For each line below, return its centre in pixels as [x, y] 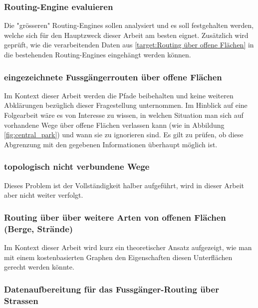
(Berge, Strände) [39, 228]
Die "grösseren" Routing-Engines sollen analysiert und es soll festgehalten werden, [129, 25]
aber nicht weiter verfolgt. [44, 195]
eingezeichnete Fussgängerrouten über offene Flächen [113, 77]
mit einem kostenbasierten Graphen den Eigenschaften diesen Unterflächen [118, 257]
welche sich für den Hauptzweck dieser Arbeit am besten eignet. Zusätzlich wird [126, 35]
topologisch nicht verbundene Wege [77, 166]
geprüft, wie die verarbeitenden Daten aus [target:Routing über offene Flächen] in [129, 45]
